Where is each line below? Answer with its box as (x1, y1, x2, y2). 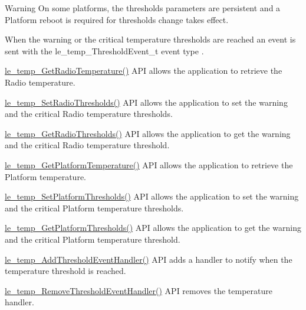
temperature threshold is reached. (5, 265, 126, 277)
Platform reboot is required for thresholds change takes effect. (5, 13, 229, 25)
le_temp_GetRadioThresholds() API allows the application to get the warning (5, 127, 291, 139)
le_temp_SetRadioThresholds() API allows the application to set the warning (5, 96, 288, 108)
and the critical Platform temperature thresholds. (5, 201, 184, 214)
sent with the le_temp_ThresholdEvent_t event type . (5, 44, 204, 57)
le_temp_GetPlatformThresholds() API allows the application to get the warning (5, 221, 301, 234)
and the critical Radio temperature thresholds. (5, 107, 173, 120)
